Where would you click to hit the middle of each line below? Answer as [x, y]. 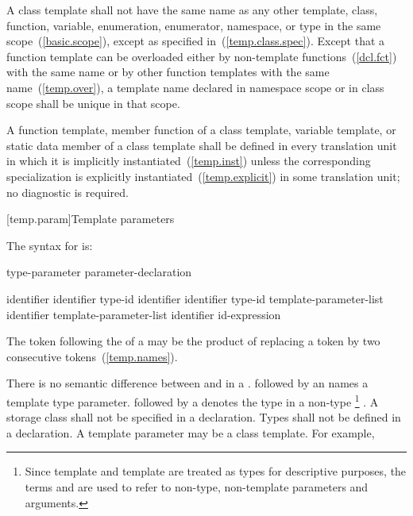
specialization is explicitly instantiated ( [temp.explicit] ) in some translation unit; [203, 176]
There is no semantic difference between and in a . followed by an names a [187, 383]
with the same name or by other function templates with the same [168, 72]
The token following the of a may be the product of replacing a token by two [193, 341]
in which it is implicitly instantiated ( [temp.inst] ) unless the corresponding [189, 161]
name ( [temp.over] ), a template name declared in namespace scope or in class [195, 87]
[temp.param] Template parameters [91, 219]
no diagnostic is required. [68, 192]
